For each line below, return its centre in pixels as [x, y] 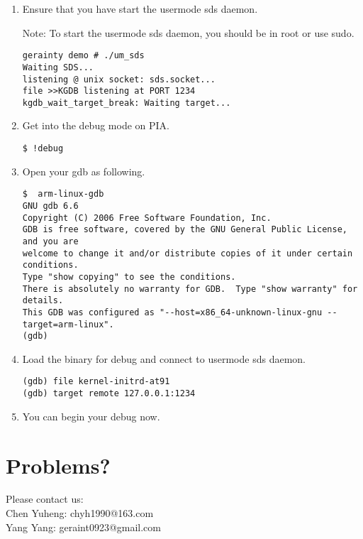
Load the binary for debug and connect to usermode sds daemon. [164, 358]
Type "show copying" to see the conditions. [129, 277]
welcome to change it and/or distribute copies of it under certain [188, 253]
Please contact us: [45, 499]
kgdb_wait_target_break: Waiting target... [127, 103]
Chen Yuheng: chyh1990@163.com [80, 513]
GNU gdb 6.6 [50, 206]
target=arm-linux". [68, 324]
